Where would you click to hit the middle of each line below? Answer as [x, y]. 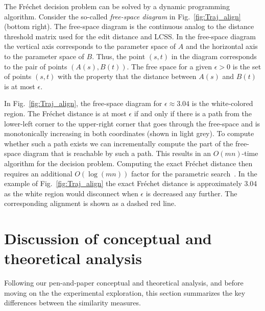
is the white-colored [222, 103]
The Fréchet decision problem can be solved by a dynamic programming [117, 6]
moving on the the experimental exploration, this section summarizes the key [125, 292]
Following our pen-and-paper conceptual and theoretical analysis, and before [124, 283]
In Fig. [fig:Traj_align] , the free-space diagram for [83, 103]
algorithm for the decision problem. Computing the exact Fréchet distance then [128, 163]
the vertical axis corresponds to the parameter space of [90, 46]
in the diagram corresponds [214, 56]
